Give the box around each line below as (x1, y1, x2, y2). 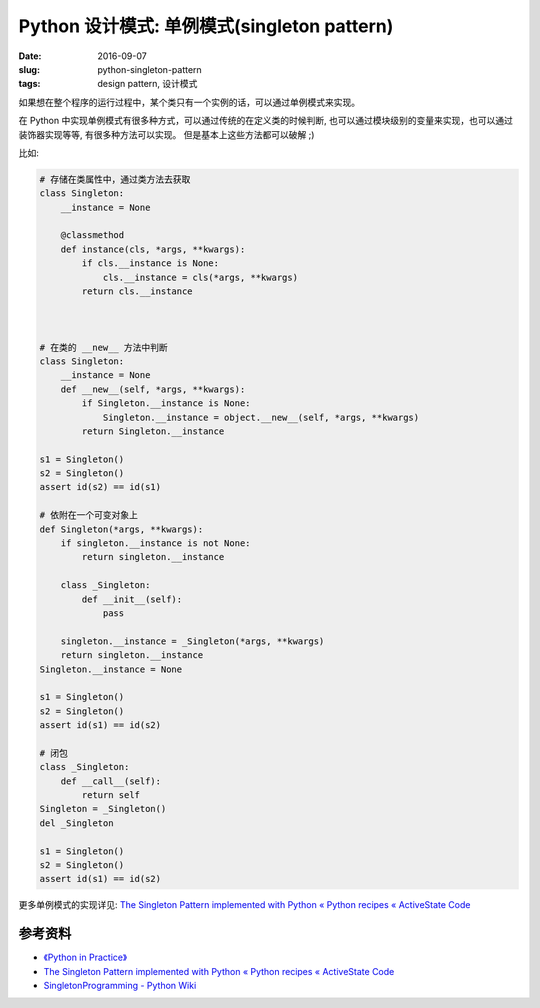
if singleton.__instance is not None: (60, 538, 251, 549)
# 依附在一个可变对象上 (39, 510, 139, 521)
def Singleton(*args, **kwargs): (39, 523, 204, 535)
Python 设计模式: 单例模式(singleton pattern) (18, 15, 394, 37)
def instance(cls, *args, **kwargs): (60, 243, 246, 255)
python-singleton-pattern (97, 63, 202, 75)
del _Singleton (39, 817, 114, 829)
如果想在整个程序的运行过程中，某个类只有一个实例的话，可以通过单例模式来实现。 (18, 96, 360, 108)
